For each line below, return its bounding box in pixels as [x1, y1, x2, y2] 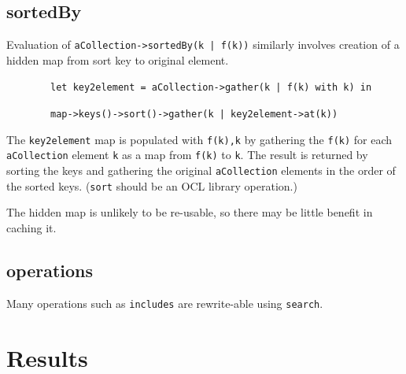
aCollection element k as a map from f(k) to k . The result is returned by [6, 146, 368, 163]
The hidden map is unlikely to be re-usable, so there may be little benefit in [6, 204, 373, 220]
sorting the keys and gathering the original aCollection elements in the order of [6, 162, 396, 179]
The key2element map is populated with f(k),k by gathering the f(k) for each [6, 131, 393, 147]
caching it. [6, 219, 57, 235]
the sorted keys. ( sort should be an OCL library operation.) [6, 177, 297, 194]
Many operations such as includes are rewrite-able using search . [6, 294, 323, 311]
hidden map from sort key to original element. [6, 51, 229, 68]
